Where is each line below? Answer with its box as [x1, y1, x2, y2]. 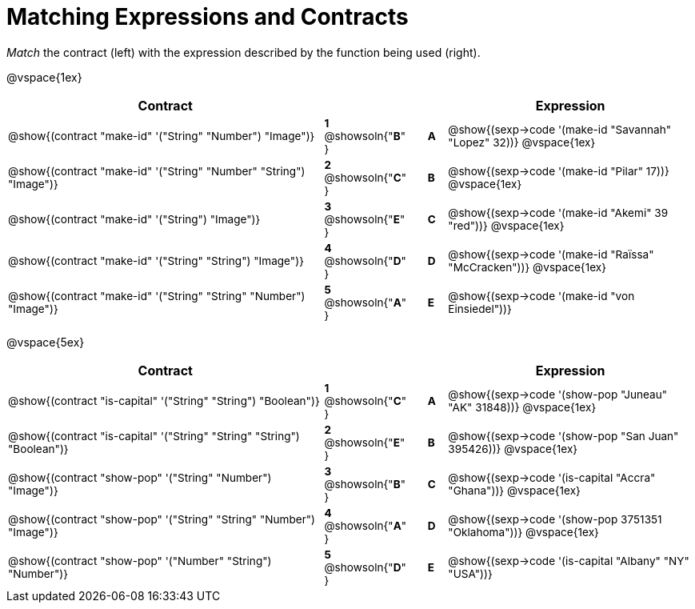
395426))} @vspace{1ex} [448, 442, 578, 455]
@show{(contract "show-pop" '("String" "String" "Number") [8, 512, 316, 526]
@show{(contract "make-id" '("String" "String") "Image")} [8, 254, 304, 267]
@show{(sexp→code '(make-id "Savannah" [448, 122, 672, 136]
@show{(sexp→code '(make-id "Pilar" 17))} [448, 164, 669, 178]
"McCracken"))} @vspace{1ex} [448, 260, 606, 274]
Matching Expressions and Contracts [6, 3, 409, 30]
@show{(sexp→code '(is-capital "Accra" [448, 471, 656, 484]
